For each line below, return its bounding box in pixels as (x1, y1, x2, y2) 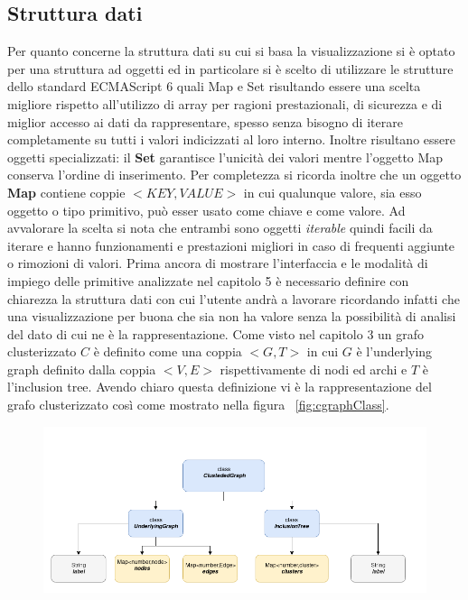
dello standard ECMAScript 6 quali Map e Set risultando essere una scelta (7, 77, 421, 96)
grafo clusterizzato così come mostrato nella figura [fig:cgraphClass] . (7, 395, 389, 414)
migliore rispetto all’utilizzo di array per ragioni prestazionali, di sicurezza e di (7, 94, 443, 113)
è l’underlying (356, 342, 433, 361)
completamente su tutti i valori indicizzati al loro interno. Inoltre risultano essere (7, 130, 455, 149)
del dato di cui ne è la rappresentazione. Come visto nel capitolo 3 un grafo (7, 324, 425, 343)
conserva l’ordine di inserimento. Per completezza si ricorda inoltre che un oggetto (7, 165, 462, 184)
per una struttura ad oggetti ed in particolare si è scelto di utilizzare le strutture (7, 59, 454, 78)
